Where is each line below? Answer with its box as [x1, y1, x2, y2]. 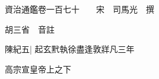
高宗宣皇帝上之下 [5, 62, 71, 75]
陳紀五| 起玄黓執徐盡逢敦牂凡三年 [5, 43, 135, 55]
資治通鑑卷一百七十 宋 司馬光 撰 [5, 3, 154, 15]
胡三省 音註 [5, 23, 55, 35]
